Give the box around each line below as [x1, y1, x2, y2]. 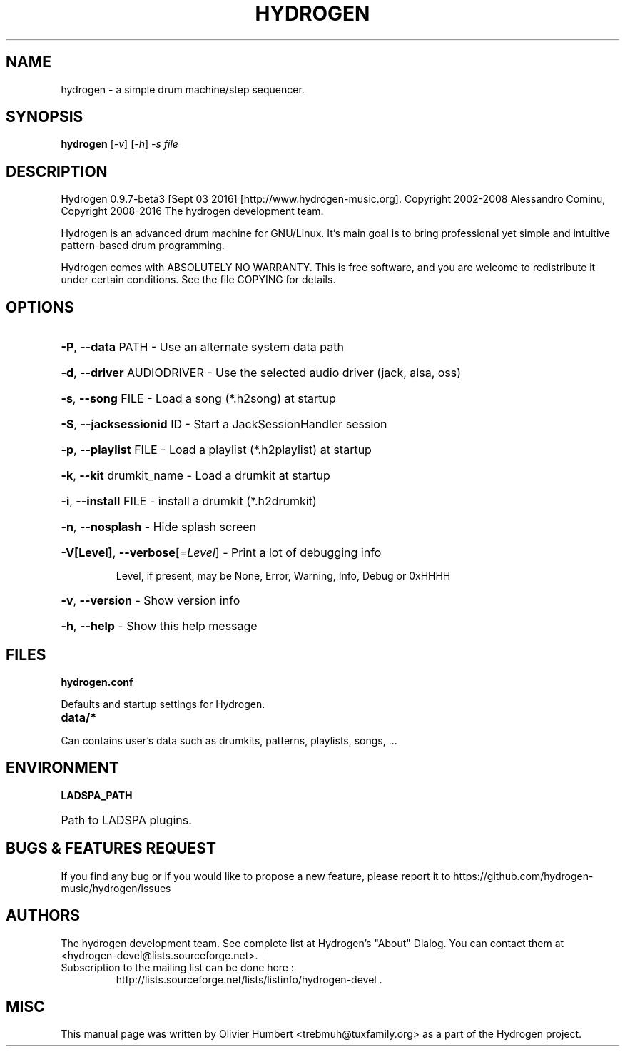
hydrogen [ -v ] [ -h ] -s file [61, 138, 178, 151]
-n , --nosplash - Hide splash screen [61, 520, 257, 535]
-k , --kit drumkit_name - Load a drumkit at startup [61, 468, 330, 483]
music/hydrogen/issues [61, 881, 171, 894]
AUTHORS [6, 906, 81, 925]
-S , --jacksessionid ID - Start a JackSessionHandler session [61, 417, 387, 432]
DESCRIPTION [6, 162, 108, 181]
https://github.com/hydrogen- [453, 869, 594, 882]
